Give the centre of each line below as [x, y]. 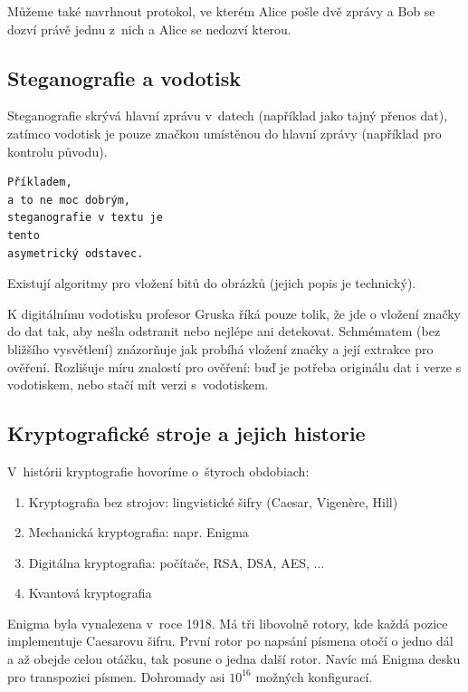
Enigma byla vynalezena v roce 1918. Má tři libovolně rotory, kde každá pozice [228, 623]
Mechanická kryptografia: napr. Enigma [138, 532]
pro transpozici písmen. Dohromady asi [116, 676]
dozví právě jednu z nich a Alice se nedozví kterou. [149, 29]
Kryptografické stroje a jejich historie [186, 433]
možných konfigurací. [314, 676]
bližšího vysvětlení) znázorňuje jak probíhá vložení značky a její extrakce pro [220, 348]
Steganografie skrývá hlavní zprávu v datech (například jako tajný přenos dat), [228, 115]
